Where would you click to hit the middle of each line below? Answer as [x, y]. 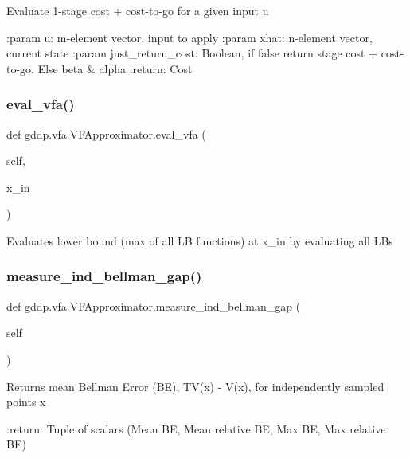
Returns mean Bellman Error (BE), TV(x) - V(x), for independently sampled [195, 386]
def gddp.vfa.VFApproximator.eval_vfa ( [106, 133]
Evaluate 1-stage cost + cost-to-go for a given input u [138, 10]
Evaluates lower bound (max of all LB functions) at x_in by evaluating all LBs [200, 240]
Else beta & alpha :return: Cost [115, 68]
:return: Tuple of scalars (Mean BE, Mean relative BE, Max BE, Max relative [196, 428]
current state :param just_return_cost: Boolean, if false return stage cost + [192, 53]
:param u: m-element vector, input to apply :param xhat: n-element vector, [189, 37]
